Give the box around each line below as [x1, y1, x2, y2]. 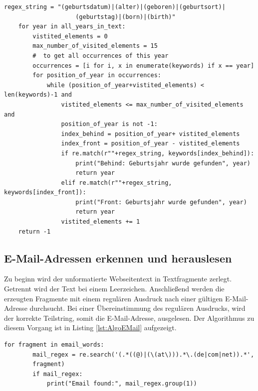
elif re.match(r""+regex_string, [61, 179, 172, 186]
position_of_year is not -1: [61, 121, 158, 128]
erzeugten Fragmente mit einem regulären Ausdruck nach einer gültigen [4, 293, 223, 303]
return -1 [18, 228, 51, 235]
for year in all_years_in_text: [18, 23, 126, 30]
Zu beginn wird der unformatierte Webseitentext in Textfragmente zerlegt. [4, 273, 232, 284]
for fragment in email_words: [4, 341, 104, 349]
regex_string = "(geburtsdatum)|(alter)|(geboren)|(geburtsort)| [4, 3, 226, 10]
